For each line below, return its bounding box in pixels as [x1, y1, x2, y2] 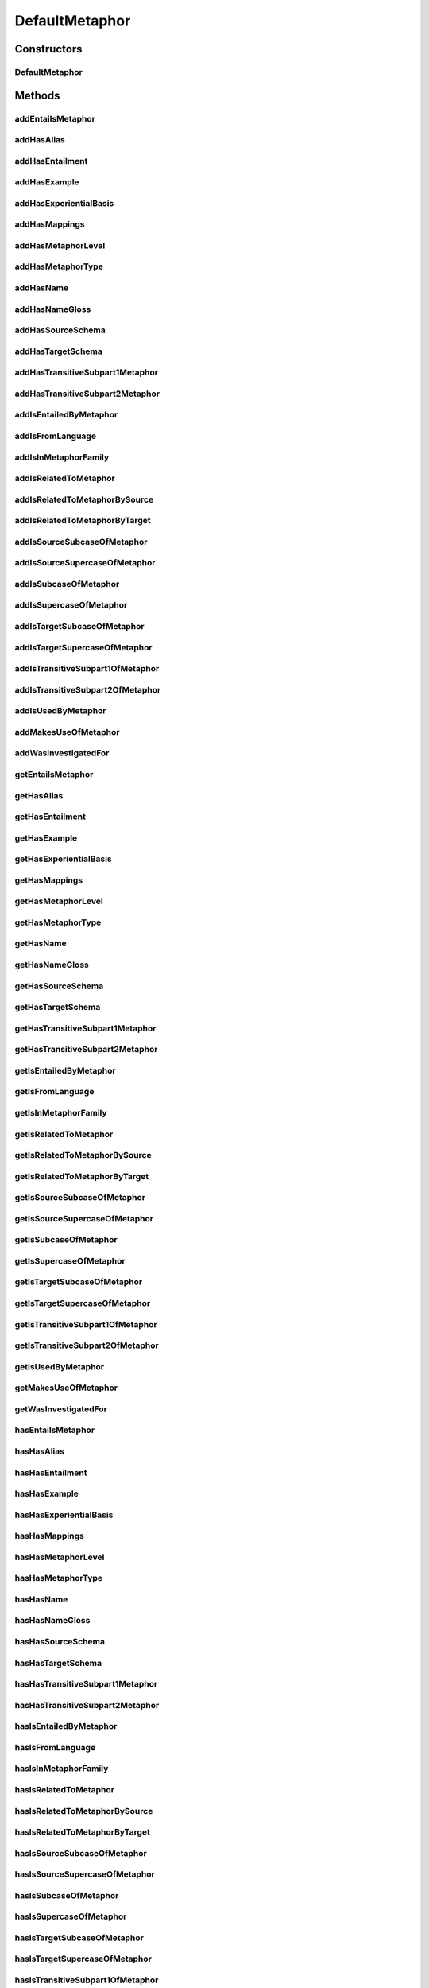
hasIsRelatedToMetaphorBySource [14, 1805, 153, 1816]
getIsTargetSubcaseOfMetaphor [14, 1276, 143, 1287]
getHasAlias [14, 790, 64, 801]
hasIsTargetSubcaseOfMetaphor [14, 1932, 145, 1943]
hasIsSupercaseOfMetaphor [14, 1911, 127, 1922]
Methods [14, 88, 60, 103]
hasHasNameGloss [14, 1615, 91, 1626]
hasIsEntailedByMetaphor [14, 1721, 118, 1732]
